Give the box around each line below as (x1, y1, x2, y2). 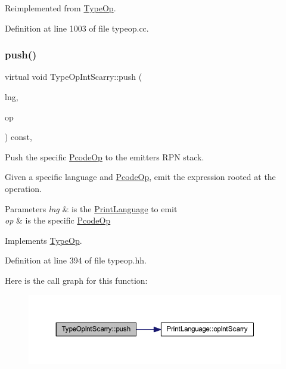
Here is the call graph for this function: (5, 274, 148, 286)
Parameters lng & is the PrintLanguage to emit (5, 202, 178, 215)
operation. (5, 182, 42, 194)
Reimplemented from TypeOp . (5, 2, 116, 14)
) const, (5, 131, 32, 143)
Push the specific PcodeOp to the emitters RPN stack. (5, 150, 204, 163)
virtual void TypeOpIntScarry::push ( (5, 70, 142, 83)
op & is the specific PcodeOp (5, 214, 111, 227)
